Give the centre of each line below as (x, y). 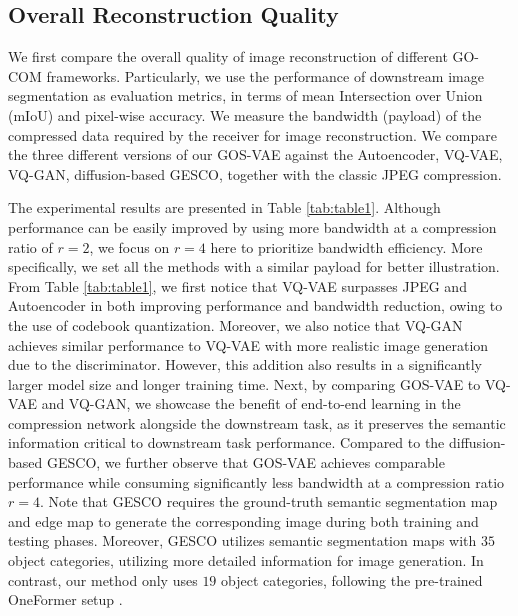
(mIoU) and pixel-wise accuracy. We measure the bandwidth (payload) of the (245, 114)
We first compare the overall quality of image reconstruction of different (228, 56)
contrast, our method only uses (103, 579)
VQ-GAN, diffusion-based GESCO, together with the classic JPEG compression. (255, 173)
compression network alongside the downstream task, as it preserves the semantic (257, 422)
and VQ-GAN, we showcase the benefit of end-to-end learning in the (251, 403)
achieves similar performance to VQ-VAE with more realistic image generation (248, 344)
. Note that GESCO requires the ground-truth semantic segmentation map (268, 501)
